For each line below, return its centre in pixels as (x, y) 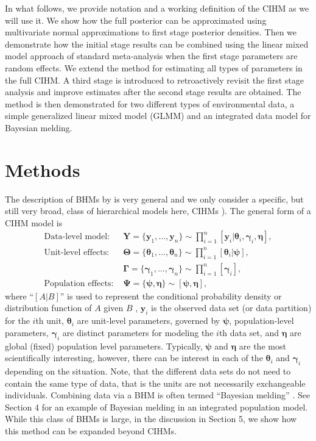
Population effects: (79, 283)
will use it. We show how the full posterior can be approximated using (136, 20)
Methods (43, 169)
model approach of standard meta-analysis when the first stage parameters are (151, 56)
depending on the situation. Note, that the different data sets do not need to (148, 371)
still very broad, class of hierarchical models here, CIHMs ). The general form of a (158, 211)
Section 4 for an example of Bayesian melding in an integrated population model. (156, 407)
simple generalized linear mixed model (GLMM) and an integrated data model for (158, 116)
